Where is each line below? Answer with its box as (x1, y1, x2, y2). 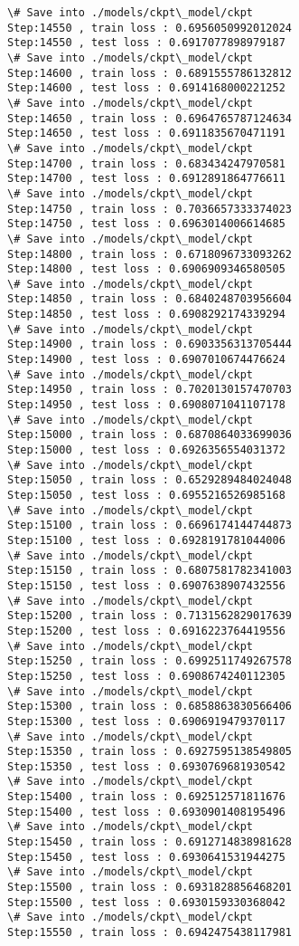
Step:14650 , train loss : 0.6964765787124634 (7, 111, 292, 125)
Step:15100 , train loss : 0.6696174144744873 (7, 519, 292, 532)
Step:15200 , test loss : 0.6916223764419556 (7, 624, 285, 637)
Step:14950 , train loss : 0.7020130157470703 (7, 383, 292, 397)
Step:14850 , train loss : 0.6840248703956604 (7, 292, 292, 306)
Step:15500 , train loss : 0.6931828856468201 (7, 881, 292, 894)
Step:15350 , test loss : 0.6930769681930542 (7, 760, 285, 773)
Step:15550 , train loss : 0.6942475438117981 (7, 926, 292, 940)
